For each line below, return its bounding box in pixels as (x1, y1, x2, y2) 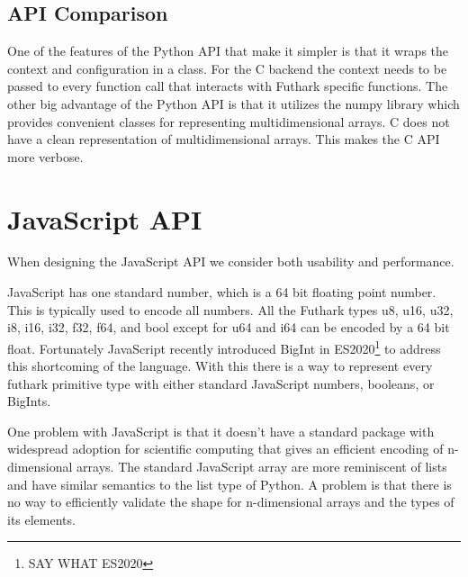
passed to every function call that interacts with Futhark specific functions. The (7, 77, 448, 95)
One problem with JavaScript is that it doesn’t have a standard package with (7, 421, 435, 440)
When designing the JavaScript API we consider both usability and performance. (7, 252, 454, 271)
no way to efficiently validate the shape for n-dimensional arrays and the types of (7, 492, 454, 511)
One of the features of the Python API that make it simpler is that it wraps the (7, 41, 449, 60)
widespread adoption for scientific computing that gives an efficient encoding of (7, 439, 444, 458)
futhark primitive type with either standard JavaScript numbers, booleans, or (7, 374, 435, 392)
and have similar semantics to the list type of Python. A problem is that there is (7, 474, 452, 493)
